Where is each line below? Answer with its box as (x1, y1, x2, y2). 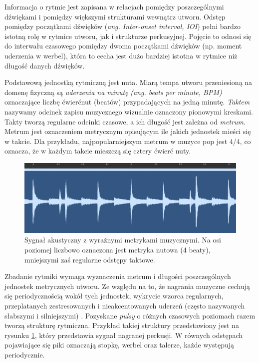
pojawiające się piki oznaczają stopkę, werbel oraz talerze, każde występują (4, 339, 234, 350)
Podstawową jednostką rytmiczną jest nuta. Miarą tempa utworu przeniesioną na (4, 77, 253, 87)
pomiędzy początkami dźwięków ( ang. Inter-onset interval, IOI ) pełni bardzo (4, 21, 241, 31)
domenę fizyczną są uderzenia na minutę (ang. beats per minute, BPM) (4, 86, 222, 97)
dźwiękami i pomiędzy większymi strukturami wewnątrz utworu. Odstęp (4, 11, 226, 21)
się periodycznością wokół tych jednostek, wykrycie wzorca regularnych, (4, 290, 224, 301)
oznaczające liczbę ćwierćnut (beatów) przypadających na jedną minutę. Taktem (4, 96, 250, 107)
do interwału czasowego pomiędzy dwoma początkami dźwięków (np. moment (4, 40, 242, 51)
